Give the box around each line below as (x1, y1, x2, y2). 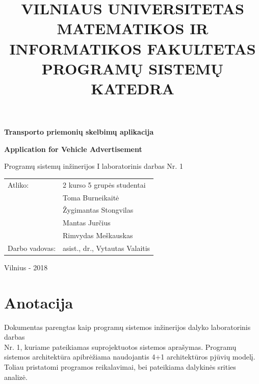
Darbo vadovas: (8, 242, 56, 253)
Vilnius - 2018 (4, 262, 48, 272)
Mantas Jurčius (63, 217, 111, 228)
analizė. (4, 371, 28, 382)
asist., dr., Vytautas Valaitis (63, 242, 150, 253)
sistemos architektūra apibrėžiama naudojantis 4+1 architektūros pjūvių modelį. (4, 351, 255, 362)
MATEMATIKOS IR (57, 18, 209, 39)
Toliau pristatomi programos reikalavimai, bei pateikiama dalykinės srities (4, 362, 236, 372)
